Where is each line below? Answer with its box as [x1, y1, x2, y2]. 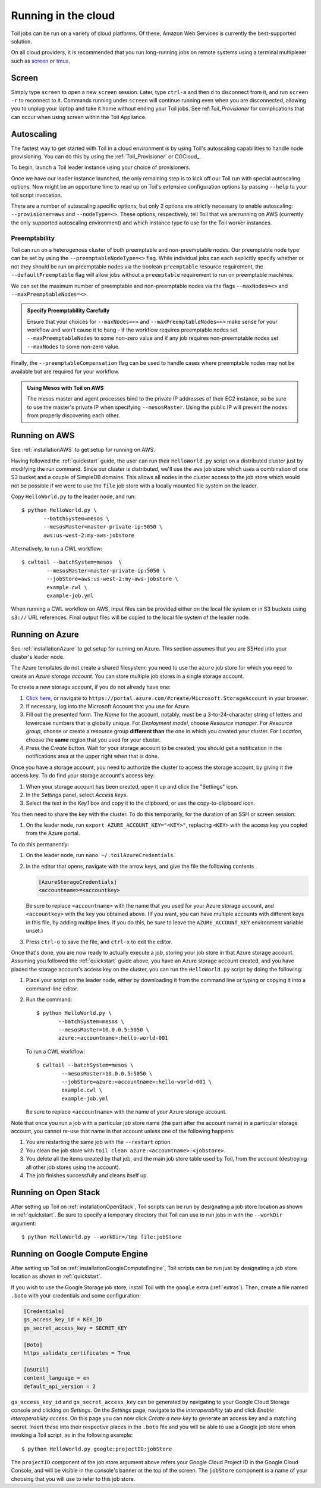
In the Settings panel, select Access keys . [26, 791, 128, 798]
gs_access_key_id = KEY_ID [23, 1316, 102, 1323]
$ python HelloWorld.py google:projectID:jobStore [21, 1445, 172, 1452]
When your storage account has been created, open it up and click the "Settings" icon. [26, 783, 239, 790]
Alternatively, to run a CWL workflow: [11, 545, 103, 552]
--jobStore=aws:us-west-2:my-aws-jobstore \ [46, 576, 178, 583]
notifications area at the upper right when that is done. [26, 753, 159, 760]
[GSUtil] [23, 1366, 49, 1373]
